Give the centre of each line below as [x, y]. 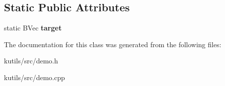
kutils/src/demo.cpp [35, 77]
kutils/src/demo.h [31, 61]
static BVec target [33, 28]
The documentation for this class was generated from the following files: [113, 44]
